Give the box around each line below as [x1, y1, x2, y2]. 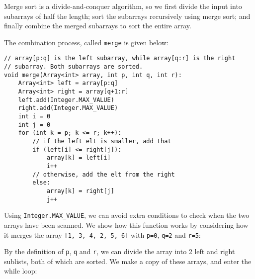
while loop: [4, 266, 37, 276]
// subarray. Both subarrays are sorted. [4, 63, 143, 71]
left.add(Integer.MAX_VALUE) [18, 96, 114, 103]
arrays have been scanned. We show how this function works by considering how [4, 219, 249, 230]
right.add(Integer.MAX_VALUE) [18, 104, 118, 112]
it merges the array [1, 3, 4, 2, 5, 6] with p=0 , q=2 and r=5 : [4, 229, 201, 240]
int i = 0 [18, 113, 51, 120]
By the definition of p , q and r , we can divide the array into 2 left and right [4, 246, 235, 257]
